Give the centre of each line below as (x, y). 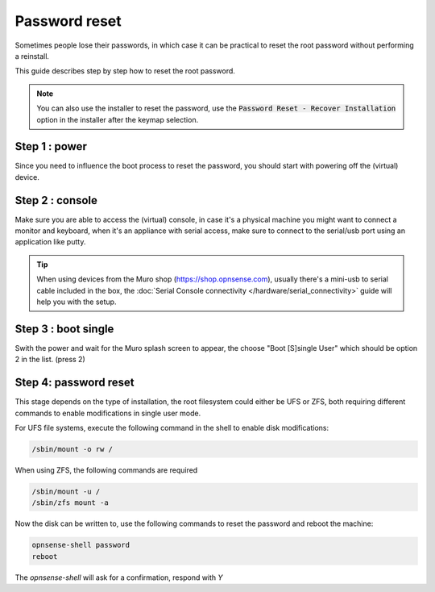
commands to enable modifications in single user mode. (108, 413)
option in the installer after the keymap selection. (118, 119)
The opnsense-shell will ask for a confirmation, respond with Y (119, 577)
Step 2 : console (56, 200)
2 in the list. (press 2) (50, 360)
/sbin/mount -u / (66, 491)
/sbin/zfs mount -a (70, 503)
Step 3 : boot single (64, 329)
